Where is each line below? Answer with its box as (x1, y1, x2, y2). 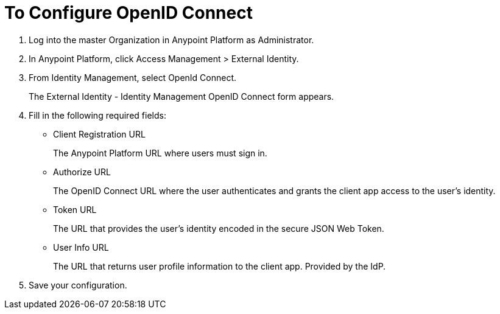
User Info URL (53, 242, 109, 253)
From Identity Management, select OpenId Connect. (29, 72, 237, 83)
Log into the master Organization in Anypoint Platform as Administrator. (29, 34, 314, 45)
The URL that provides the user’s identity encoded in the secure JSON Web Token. (53, 223, 384, 234)
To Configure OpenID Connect (4, 2, 253, 23)
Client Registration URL (53, 128, 146, 139)
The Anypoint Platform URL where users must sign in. (53, 147, 267, 158)
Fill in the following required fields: (29, 110, 166, 120)
